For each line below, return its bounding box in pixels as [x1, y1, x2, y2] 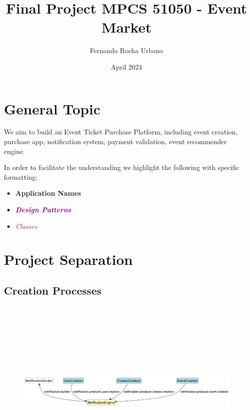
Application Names [15, 188, 81, 198]
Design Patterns [15, 205, 71, 214]
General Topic [4, 98, 101, 118]
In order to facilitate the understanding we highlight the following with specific [4, 162, 239, 172]
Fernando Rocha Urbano [89, 45, 163, 56]
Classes [15, 221, 37, 231]
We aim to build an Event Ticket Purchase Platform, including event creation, [4, 127, 238, 137]
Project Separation [4, 249, 133, 269]
